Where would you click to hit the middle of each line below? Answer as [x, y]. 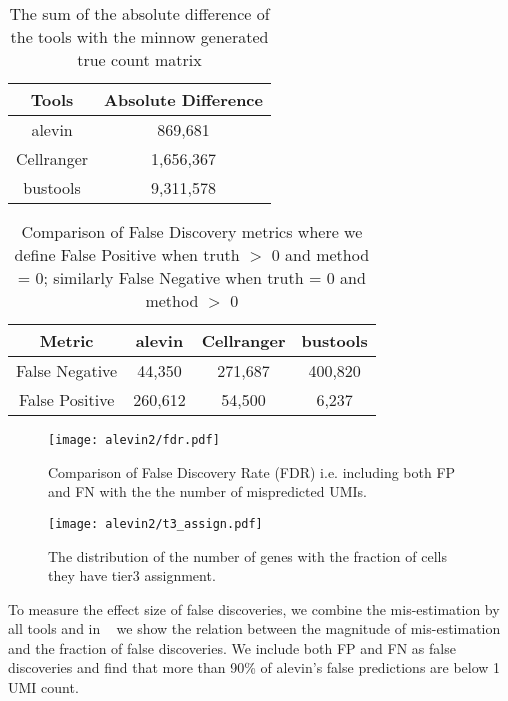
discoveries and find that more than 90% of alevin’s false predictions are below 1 [254, 667]
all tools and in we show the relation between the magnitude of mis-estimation [254, 628]
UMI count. [43, 687]
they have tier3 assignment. [132, 575]
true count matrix [139, 59]
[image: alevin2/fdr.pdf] [134, 440]
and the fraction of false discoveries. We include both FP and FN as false [232, 647]
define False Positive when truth [127, 254]
